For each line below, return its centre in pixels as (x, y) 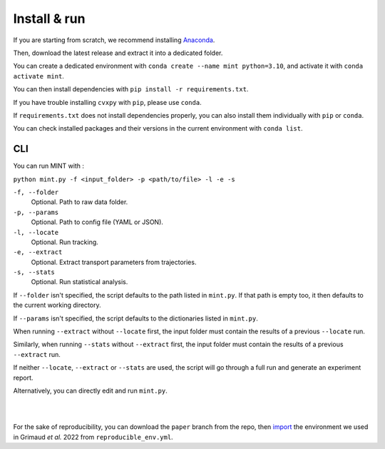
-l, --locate (36, 232)
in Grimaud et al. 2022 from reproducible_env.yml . (93, 437)
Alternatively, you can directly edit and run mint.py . (90, 390)
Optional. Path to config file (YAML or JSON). (97, 222)
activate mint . (38, 76)
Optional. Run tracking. (65, 242)
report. (23, 378)
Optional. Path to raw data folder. (79, 202)
